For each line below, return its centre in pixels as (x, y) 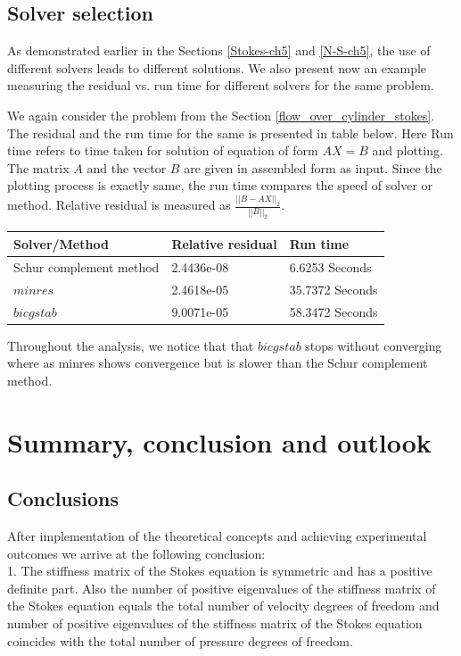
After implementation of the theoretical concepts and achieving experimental (217, 535)
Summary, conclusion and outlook (219, 441)
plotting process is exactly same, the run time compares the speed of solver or (220, 185)
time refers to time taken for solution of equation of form (163, 150)
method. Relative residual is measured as (119, 205)
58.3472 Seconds (333, 311)
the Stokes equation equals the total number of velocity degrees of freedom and (223, 606)
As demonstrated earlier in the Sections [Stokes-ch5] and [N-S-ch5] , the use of (219, 50)
